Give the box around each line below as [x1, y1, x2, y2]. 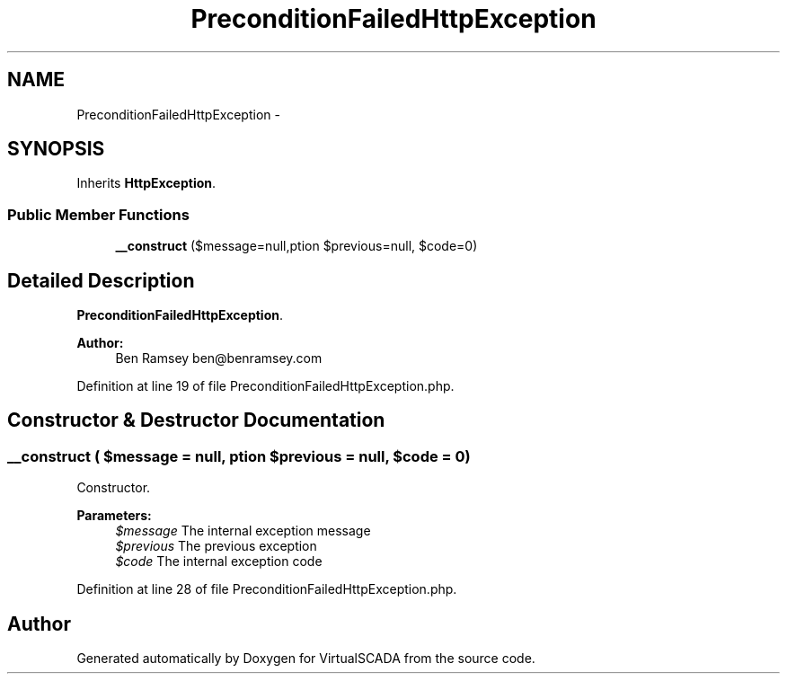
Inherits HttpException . [76, 175, 217, 191]
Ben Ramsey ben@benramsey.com [115, 350, 323, 367]
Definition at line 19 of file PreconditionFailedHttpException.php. [76, 378, 455, 394]
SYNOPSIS [7, 137, 105, 161]
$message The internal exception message [115, 523, 371, 539]
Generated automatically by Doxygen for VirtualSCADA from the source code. [76, 650, 535, 667]
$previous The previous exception [115, 538, 317, 554]
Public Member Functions [7, 205, 190, 224]
